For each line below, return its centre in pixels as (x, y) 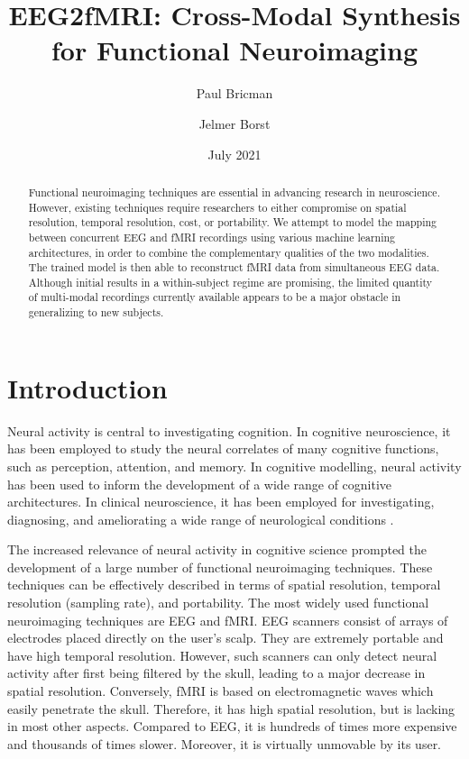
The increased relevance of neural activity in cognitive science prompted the (217, 549)
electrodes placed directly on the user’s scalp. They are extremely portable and (225, 638)
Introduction (87, 387)
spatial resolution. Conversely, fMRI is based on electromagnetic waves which (221, 691)
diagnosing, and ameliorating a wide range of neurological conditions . (201, 519)
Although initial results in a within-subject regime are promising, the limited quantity (230, 282)
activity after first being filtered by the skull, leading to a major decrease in (216, 673)
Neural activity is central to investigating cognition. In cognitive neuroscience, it (229, 430)
